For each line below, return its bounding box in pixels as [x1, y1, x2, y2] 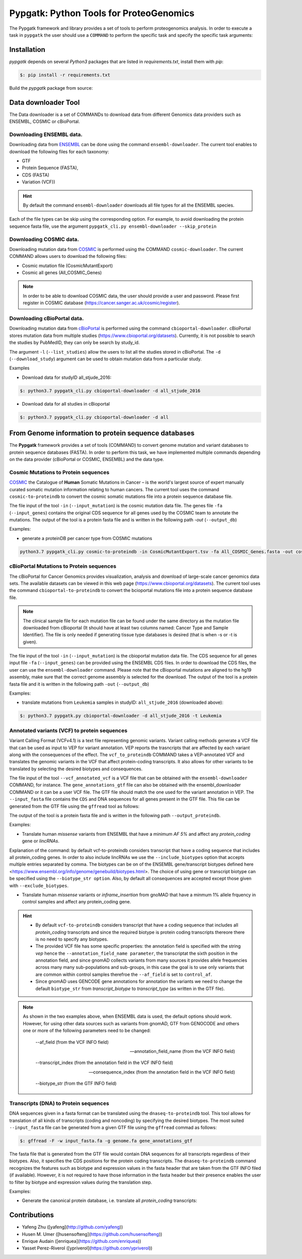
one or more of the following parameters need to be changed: [23, 1028, 151, 1034]
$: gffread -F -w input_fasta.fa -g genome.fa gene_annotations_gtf [20, 1138, 193, 1144]
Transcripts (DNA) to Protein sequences [9, 1100, 109, 1107]
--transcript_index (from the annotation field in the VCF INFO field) [35, 1059, 174, 1066]
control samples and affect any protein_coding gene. [22, 899, 131, 905]
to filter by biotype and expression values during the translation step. [9, 1179, 153, 1185]
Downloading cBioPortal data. [9, 315, 84, 322]
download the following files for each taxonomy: [9, 149, 109, 155]
